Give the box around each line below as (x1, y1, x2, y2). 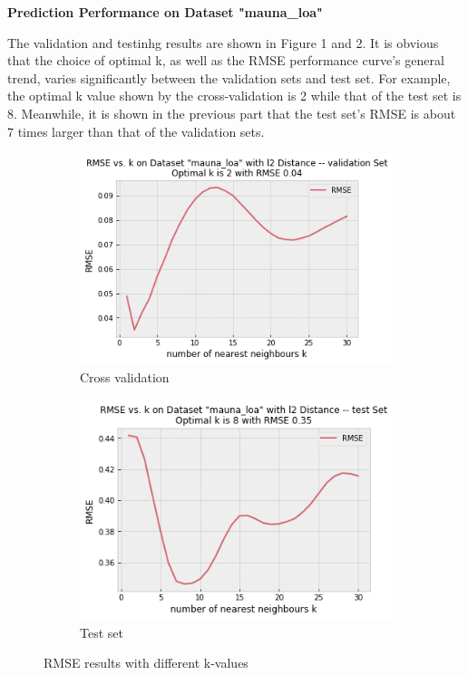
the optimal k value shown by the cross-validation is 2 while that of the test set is (7, 86, 462, 105)
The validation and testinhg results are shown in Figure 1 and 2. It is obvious (7, 33, 439, 52)
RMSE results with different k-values (44, 653, 249, 672)
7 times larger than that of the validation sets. (7, 121, 265, 140)
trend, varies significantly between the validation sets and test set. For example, (7, 68, 451, 87)
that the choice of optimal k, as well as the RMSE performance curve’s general (7, 51, 444, 70)
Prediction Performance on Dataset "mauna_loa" (7, 3, 323, 21)
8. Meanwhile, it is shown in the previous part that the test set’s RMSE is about (7, 103, 456, 122)
